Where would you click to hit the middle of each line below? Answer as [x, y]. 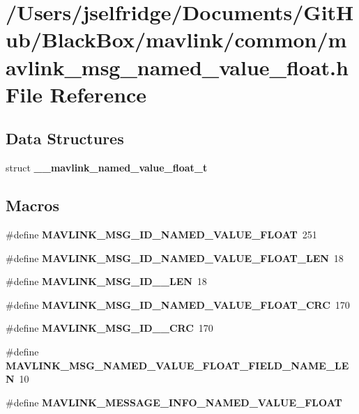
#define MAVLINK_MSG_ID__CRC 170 [109, 328]
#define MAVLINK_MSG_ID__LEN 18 [106, 281]
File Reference [76, 94]
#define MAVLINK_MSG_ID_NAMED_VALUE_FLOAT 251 [161, 234]
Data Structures [65, 138]
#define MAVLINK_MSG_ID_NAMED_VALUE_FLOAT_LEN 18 [175, 258]
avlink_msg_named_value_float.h [177, 67]
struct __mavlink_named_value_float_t [107, 168]
